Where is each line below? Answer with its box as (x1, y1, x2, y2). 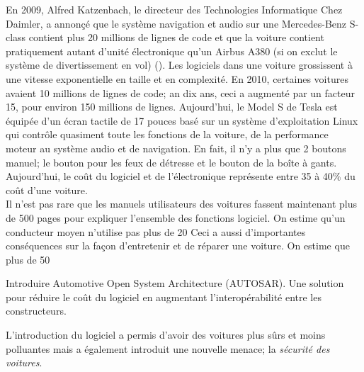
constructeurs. (6, 303, 67, 318)
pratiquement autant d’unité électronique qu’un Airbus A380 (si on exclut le (6, 43, 338, 58)
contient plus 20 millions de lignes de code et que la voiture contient (28, 30, 324, 45)
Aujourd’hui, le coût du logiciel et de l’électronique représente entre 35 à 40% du (6, 169, 356, 184)
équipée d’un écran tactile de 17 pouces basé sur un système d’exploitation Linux (6, 113, 358, 128)
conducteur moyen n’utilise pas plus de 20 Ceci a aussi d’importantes (6, 224, 306, 239)
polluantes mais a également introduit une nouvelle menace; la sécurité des (6, 341, 330, 356)
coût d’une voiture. (6, 182, 88, 197)
